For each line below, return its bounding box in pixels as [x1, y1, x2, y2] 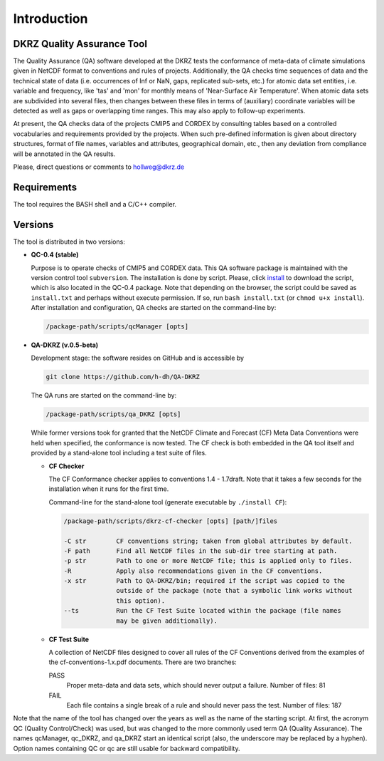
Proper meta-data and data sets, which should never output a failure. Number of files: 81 [66, 681, 326, 690]
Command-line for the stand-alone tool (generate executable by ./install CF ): [48, 497, 287, 506]
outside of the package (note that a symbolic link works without [116, 586, 353, 595]
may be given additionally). [116, 616, 218, 625]
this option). [116, 596, 166, 605]
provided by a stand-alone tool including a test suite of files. [31, 449, 207, 457]
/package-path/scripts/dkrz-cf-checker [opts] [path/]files [63, 517, 278, 525]
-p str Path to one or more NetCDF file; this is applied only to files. [63, 556, 353, 565]
